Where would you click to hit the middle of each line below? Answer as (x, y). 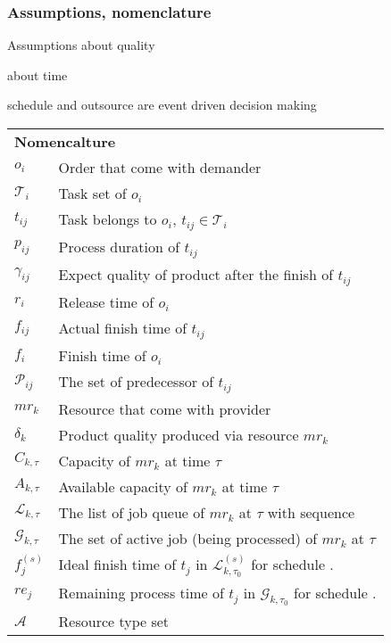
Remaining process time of (141, 592)
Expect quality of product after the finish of (196, 274)
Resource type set (114, 621)
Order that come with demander (160, 167)
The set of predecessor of (136, 381)
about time (37, 74)
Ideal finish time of (117, 564)
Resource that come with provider (165, 408)
